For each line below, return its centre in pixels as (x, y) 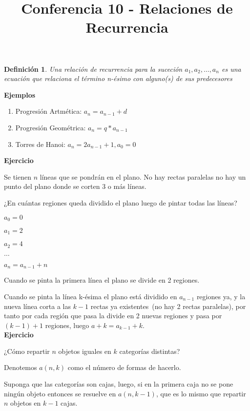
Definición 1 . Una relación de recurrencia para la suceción (93, 69)
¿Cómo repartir (27, 351)
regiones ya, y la (221, 296)
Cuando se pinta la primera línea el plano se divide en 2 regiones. (102, 280)
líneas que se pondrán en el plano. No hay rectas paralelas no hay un (143, 176)
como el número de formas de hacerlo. (124, 367)
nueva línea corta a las (37, 306)
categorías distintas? (150, 351)
